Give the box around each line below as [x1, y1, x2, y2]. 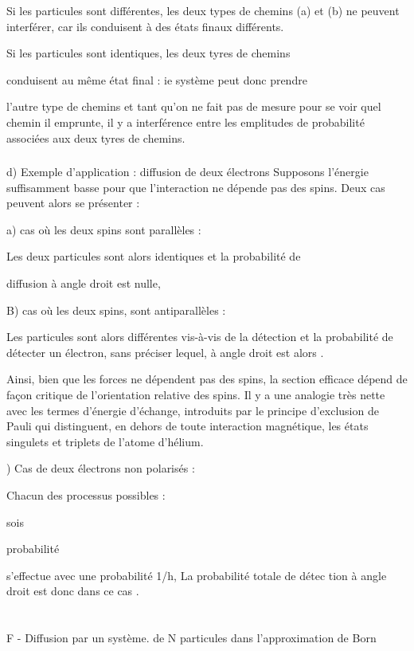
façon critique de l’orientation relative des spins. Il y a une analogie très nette [6, 386, 385, 403]
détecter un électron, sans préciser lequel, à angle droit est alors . [6, 343, 324, 360]
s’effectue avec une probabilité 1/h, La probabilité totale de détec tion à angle [6, 567, 387, 583]
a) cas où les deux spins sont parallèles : [6, 221, 201, 237]
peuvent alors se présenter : [6, 194, 140, 211]
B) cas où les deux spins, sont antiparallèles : [6, 301, 226, 318]
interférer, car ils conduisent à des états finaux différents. [6, 18, 284, 34]
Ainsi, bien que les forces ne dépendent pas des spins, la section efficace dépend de [6, 371, 408, 387]
